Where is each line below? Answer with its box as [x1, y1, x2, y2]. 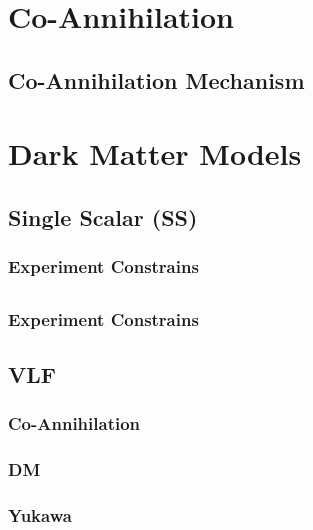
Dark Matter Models [8, 133, 302, 174]
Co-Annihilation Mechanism [8, 64, 305, 95]
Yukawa [8, 502, 72, 527]
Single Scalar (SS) [8, 201, 198, 232]
